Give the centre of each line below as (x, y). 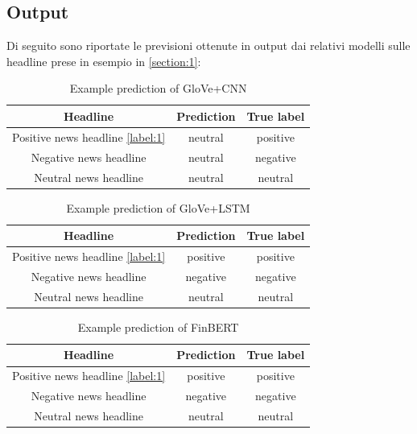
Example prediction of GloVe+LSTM (158, 207)
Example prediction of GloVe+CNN (158, 88)
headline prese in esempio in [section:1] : (104, 61)
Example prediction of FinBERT (158, 327)
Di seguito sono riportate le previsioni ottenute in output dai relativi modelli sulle (208, 45)
